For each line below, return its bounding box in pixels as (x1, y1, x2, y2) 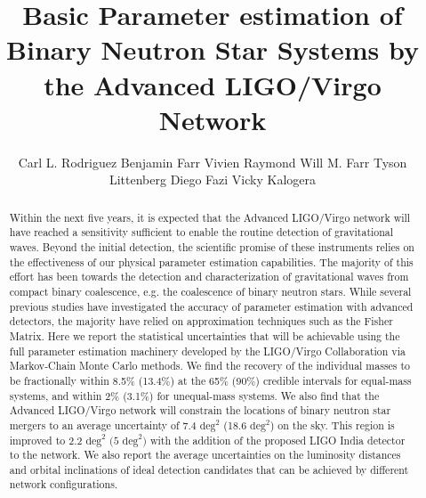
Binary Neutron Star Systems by (6, 31, 419, 68)
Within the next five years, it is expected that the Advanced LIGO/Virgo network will (9, 209, 411, 225)
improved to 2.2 (9, 432, 83, 447)
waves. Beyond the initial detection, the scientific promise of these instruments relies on (9, 239, 414, 254)
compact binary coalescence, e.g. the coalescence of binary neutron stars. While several (9, 283, 412, 298)
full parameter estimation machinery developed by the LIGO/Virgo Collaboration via (9, 343, 406, 358)
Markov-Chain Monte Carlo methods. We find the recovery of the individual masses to (9, 358, 411, 373)
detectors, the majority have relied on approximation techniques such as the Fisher (9, 314, 393, 329)
